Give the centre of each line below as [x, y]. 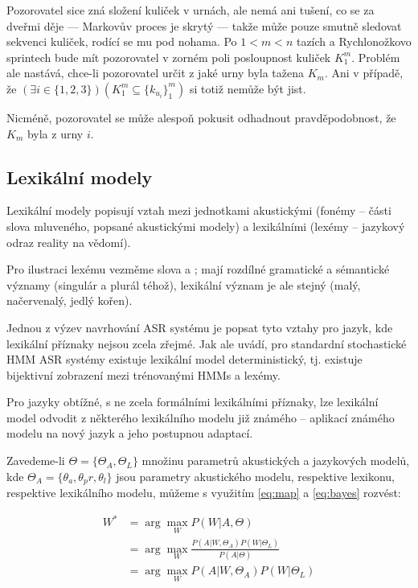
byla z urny [55, 133]
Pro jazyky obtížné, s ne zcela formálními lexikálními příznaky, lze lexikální [193, 402]
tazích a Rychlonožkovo [354, 41]
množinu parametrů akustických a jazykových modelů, [276, 461]
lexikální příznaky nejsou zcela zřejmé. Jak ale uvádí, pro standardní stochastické [207, 343]
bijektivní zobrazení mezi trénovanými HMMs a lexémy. [143, 374]
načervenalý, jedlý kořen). [70, 300]
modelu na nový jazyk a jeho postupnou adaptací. [130, 433]
